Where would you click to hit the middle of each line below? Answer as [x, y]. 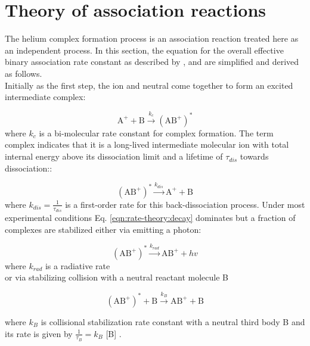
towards [254, 156]
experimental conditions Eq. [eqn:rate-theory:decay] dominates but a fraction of [150, 218]
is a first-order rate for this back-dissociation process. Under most [185, 204]
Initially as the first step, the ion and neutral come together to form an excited [149, 85]
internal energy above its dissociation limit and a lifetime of [114, 156]
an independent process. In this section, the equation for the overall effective [144, 50]
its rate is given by [39, 333]
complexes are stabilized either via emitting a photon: [103, 229]
